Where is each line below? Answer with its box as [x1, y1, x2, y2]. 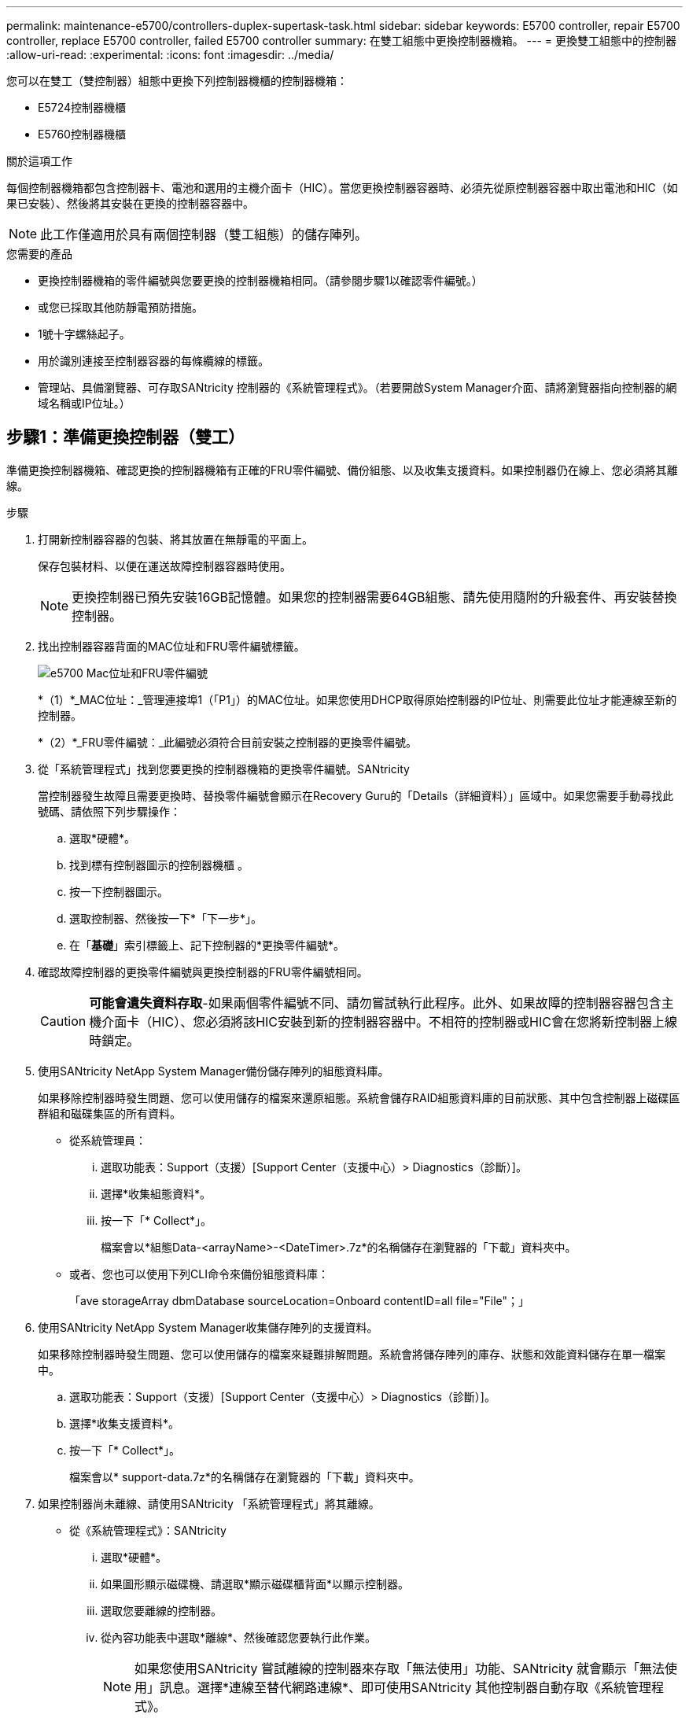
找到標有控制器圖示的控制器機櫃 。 [69, 857, 249, 872]
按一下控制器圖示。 [69, 884, 168, 898]
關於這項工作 [6, 154, 72, 168]
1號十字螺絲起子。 [38, 327, 131, 341]
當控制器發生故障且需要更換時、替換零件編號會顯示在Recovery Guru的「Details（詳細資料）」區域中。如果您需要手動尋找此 [38, 788, 674, 802]
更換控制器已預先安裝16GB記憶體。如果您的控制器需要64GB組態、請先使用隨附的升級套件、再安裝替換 [72, 588, 677, 605]
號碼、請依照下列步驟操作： [38, 804, 181, 818]
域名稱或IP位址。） [38, 396, 131, 410]
